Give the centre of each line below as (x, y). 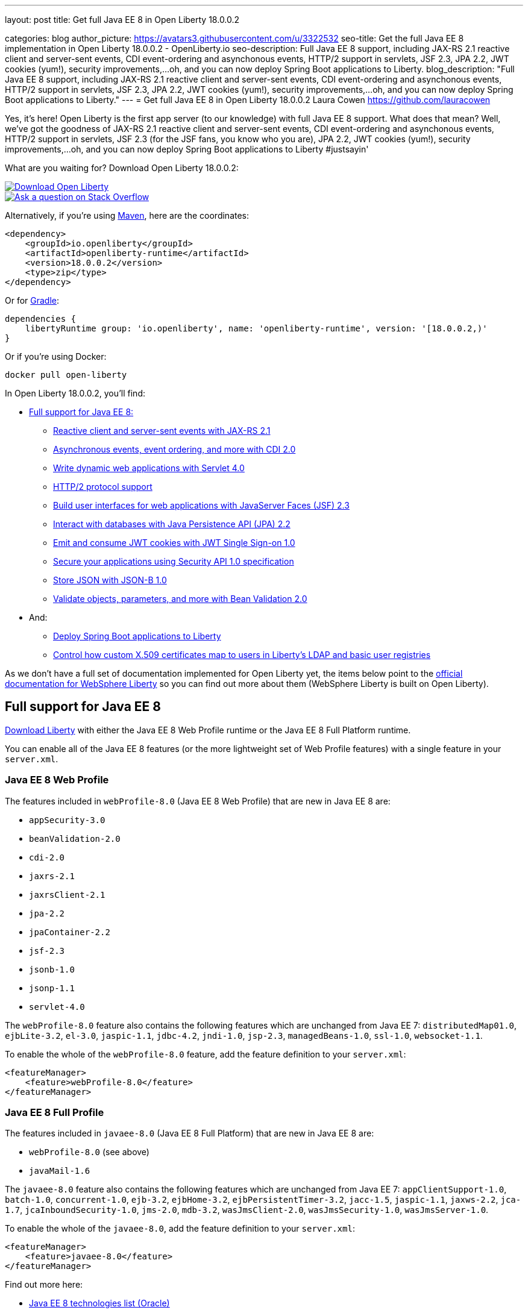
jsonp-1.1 (52, 988)
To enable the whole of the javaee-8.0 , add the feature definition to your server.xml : (180, 1229)
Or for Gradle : (32, 300)
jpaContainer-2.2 (70, 932)
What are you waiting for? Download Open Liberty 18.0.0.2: (122, 168)
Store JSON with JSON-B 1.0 (110, 580)
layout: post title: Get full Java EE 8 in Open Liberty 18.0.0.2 (122, 20)
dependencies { (41, 319)
